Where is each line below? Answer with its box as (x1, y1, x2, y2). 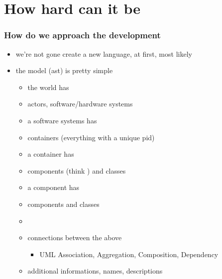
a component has (27, 182, 80, 192)
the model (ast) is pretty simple (15, 65, 113, 76)
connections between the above (27, 232, 122, 243)
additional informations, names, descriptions (27, 266, 163, 276)
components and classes (27, 198, 100, 209)
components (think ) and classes (27, 165, 126, 176)
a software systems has (27, 115, 97, 125)
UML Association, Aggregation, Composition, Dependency (39, 249, 219, 259)
